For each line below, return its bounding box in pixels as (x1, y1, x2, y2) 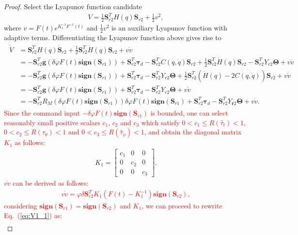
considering (4, 201, 37, 211)
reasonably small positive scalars (4, 117, 100, 127)
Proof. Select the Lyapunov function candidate (4, 1, 142, 11)
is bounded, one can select (150, 108, 228, 118)
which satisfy (141, 117, 180, 127)
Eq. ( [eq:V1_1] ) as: (4, 210, 63, 220)
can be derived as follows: (13, 178, 89, 188)
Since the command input (4, 108, 80, 118)
